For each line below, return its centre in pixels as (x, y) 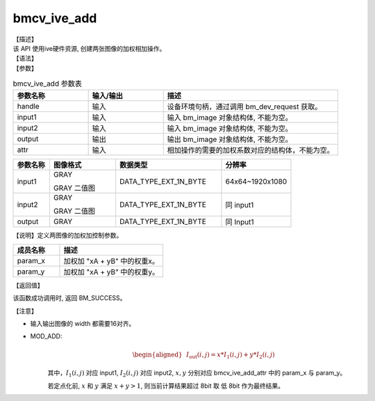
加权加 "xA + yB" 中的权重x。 (111, 261)
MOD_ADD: (46, 336)
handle (28, 107)
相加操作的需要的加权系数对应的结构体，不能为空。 (251, 150)
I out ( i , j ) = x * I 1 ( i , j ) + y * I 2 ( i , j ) (231, 355)
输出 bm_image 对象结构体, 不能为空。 (230, 139)
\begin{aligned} (158, 354)
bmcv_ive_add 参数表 (48, 84)
